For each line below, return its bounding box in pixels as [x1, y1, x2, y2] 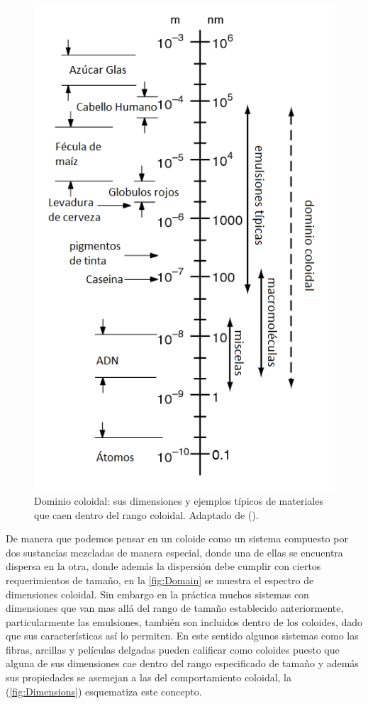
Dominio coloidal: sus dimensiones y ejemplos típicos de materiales [34, 493, 323, 508]
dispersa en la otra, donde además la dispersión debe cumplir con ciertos [6, 559, 321, 574]
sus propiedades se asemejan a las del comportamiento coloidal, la [6, 670, 292, 685]
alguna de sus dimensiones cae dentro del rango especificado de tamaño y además [6, 656, 359, 671]
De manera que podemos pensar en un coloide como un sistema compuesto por [6, 531, 348, 546]
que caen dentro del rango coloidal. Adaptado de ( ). [34, 507, 259, 522]
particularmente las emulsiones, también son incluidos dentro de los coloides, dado [6, 614, 363, 629]
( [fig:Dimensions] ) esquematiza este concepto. [6, 683, 202, 698]
